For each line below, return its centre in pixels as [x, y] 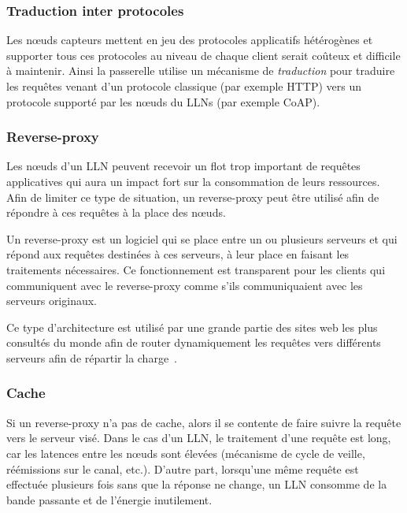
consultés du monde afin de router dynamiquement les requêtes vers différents [194, 342]
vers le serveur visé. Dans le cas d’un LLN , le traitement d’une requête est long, [199, 438]
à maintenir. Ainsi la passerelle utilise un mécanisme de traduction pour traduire [201, 71]
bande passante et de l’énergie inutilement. [109, 499]
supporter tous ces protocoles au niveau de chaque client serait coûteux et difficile [203, 55]
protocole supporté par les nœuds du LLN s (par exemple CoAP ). [163, 101]
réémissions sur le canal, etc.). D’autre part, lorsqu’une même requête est [183, 468]
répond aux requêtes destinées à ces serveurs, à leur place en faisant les [178, 254]
